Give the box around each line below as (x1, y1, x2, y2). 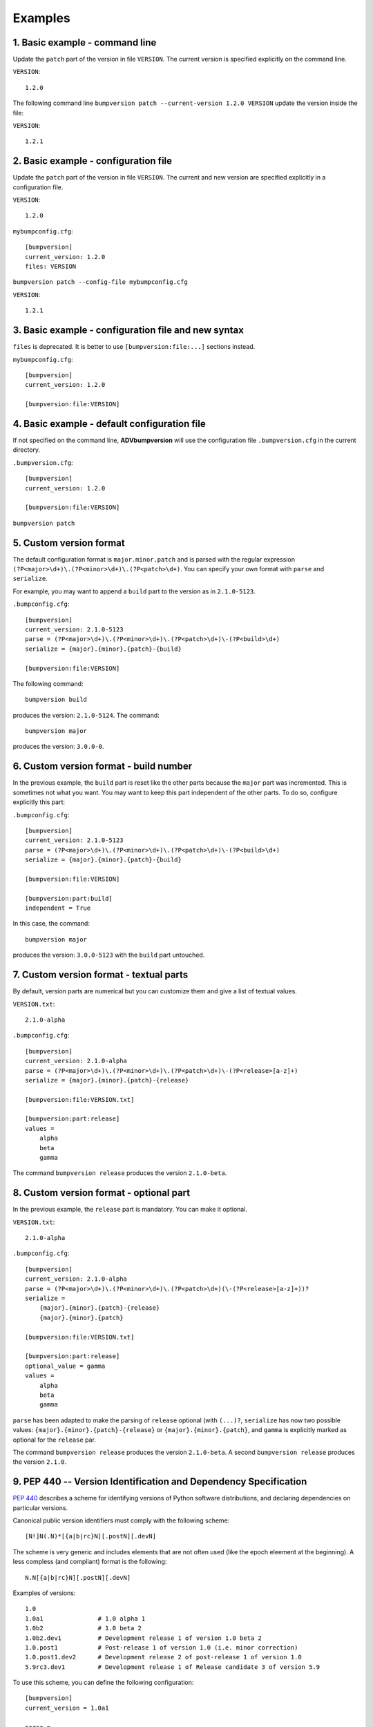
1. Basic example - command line (12, 37, 157, 48)
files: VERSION (25, 263, 77, 271)
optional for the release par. (12, 1435, 97, 1444)
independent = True (25, 904, 91, 912)
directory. (12, 446, 41, 454)
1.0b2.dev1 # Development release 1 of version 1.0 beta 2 (25, 1634, 262, 1642)
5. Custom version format (12, 537, 125, 548)
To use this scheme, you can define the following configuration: (12, 1679, 194, 1687)
